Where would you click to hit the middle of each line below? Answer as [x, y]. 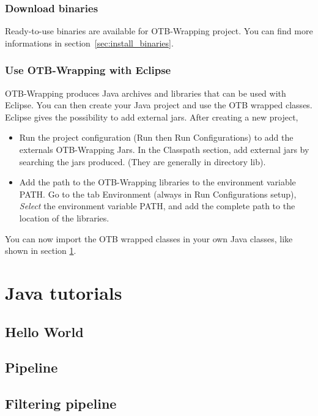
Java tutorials [64, 292]
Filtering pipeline [61, 403]
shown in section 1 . [41, 251]
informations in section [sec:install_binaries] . [89, 43]
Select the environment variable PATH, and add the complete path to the [157, 206]
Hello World [44, 331]
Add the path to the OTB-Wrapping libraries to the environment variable [157, 182]
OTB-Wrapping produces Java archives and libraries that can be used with [146, 93]
